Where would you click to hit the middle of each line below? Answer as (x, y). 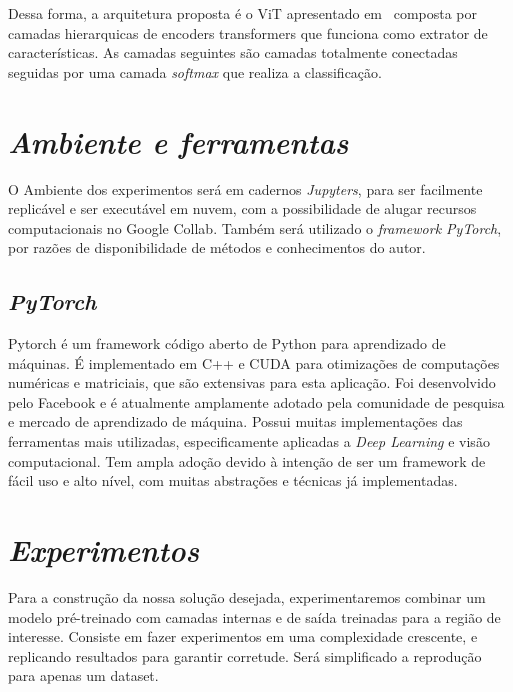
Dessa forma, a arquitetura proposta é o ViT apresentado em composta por (243, 13)
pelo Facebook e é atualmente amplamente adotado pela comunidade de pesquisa (256, 401)
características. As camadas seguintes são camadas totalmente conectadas (233, 52)
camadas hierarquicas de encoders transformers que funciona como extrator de (248, 32)
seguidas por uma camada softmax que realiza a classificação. (195, 71)
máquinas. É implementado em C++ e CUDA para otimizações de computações (254, 362)
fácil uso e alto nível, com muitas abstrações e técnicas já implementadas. (233, 480)
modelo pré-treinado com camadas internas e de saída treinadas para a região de (254, 616)
